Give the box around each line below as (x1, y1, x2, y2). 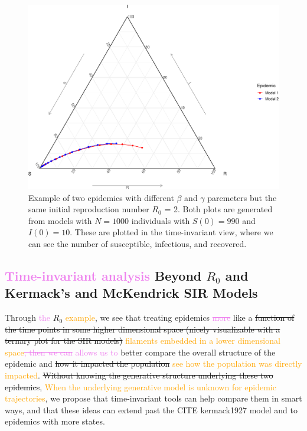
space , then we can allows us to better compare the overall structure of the (5, 346, 276, 358)
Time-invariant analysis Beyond (5, 266, 202, 284)
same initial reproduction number (28, 203, 149, 215)
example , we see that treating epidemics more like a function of (65, 311, 295, 324)
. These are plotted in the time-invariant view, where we (70, 226, 273, 238)
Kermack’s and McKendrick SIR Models (5, 284, 258, 302)
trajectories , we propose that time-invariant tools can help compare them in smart (5, 392, 302, 404)
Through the (5, 311, 51, 324)
